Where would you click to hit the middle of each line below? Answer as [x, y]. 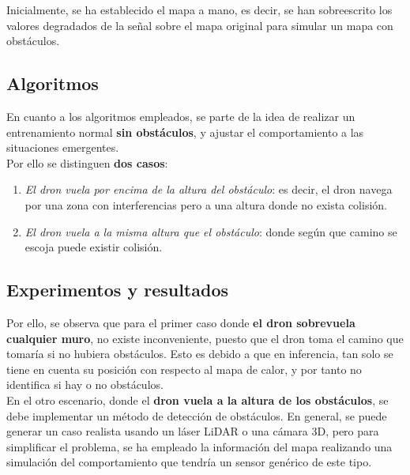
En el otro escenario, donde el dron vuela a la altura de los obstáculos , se [197, 400]
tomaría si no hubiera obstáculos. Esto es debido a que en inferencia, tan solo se [200, 354]
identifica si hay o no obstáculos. [85, 385]
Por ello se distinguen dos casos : [87, 162]
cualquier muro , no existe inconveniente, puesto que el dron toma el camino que [205, 338]
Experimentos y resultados [118, 290]
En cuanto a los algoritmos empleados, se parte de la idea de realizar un [181, 116]
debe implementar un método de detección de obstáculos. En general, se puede [197, 415]
